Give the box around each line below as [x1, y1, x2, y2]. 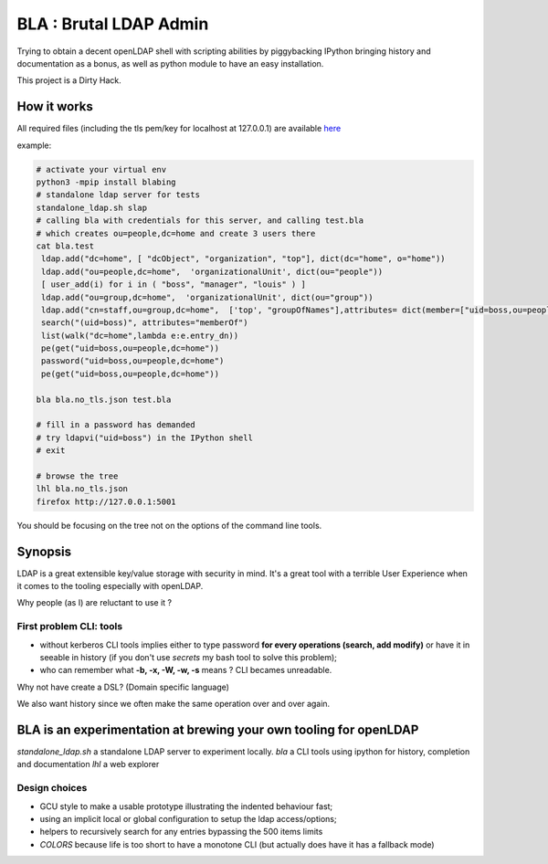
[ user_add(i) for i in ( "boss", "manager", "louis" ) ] [41, 279, 306, 290]
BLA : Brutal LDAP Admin [16, 14, 209, 34]
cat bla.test [36, 240, 95, 251]
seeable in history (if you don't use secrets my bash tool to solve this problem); [39, 651, 338, 662]
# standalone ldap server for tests [36, 190, 201, 200]
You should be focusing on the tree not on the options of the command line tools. [16, 520, 322, 531]
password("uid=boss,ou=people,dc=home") [41, 356, 225, 366]
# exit [36, 446, 66, 456]
